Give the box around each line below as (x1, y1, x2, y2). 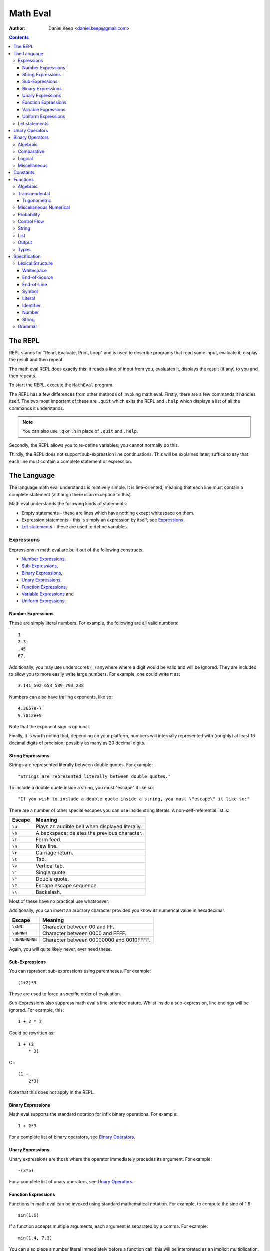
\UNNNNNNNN (12, 937, 37, 943)
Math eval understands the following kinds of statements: (9, 501, 127, 507)
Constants (13, 169, 35, 175)
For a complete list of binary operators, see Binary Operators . (9, 1134, 136, 1140)
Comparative (18, 148, 45, 155)
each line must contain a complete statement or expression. (9, 458, 132, 464)
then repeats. (9, 373, 37, 379)
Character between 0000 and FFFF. (42, 930, 127, 937)
